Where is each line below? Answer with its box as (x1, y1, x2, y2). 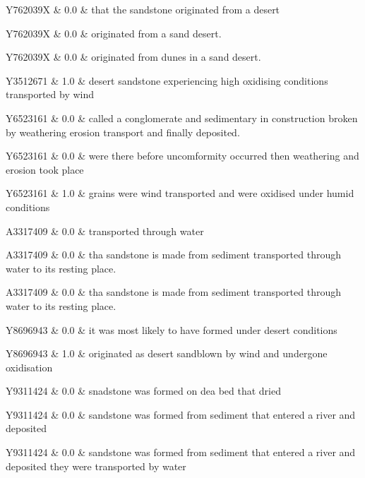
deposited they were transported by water (6, 458, 186, 473)
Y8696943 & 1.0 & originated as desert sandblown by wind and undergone (6, 346, 328, 361)
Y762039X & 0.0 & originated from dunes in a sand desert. (6, 49, 261, 64)
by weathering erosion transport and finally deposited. (6, 124, 240, 139)
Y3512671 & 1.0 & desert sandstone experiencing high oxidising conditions (6, 73, 328, 88)
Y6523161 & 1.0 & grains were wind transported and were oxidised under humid (6, 186, 354, 201)
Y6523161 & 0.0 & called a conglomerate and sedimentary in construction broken (6, 110, 358, 125)
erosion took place (6, 162, 84, 177)
